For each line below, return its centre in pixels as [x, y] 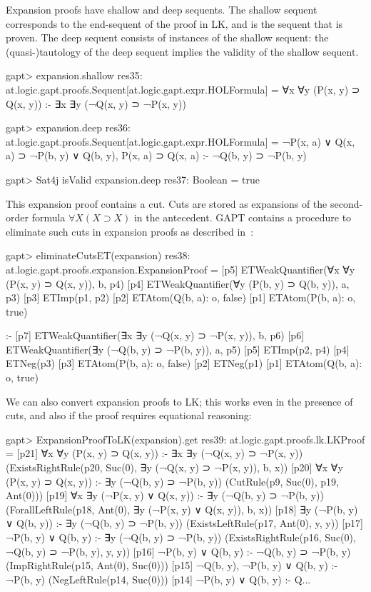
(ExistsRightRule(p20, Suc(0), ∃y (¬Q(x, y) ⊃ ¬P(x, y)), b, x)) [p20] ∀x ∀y [174, 467]
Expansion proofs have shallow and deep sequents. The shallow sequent [162, 9]
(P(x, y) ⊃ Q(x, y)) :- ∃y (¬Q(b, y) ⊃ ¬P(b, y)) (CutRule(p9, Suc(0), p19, [172, 481]
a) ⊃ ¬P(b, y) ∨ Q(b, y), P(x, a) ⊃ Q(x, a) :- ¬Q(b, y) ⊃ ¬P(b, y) [156, 155]
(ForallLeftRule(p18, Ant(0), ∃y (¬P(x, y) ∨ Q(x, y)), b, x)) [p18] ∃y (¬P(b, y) [182, 509]
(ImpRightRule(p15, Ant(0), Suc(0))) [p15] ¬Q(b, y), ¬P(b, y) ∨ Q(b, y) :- [172, 565]
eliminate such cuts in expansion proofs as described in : [130, 231]
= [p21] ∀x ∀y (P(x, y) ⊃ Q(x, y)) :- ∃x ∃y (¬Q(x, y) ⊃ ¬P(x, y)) [154, 453]
